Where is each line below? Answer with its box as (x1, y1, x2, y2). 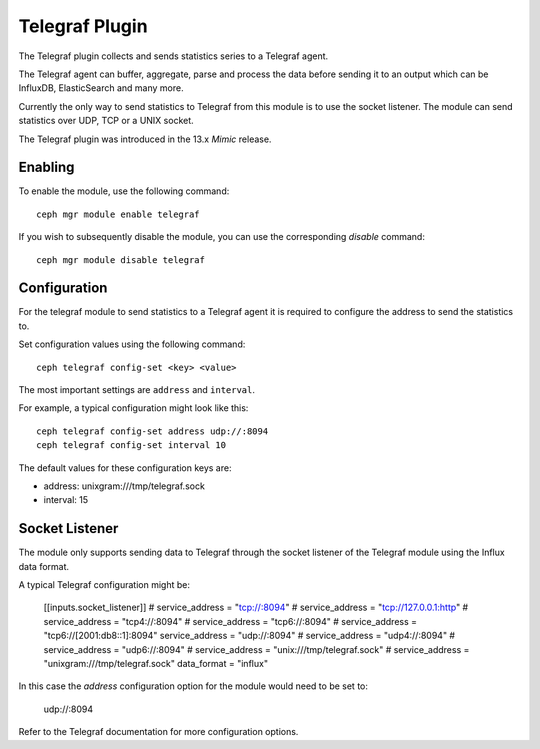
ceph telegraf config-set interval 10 (36, 440, 227, 451)
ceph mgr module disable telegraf (36, 254, 205, 265)
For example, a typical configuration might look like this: (18, 402, 249, 414)
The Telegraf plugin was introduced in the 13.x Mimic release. (18, 133, 272, 145)
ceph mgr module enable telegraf (36, 208, 200, 220)
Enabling (18, 159, 75, 176)
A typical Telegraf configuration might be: (18, 579, 190, 591)
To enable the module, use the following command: (18, 185, 230, 197)
